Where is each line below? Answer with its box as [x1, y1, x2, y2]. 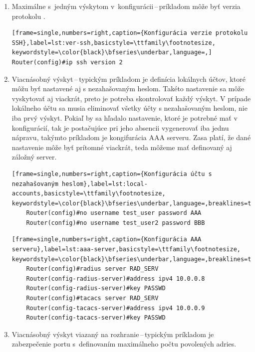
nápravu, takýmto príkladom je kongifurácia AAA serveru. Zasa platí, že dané [11, 132, 251, 143]
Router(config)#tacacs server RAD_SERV [26, 295, 159, 302]
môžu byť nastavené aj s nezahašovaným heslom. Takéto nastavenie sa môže [11, 83, 244, 94]
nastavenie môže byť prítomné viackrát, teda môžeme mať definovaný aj [11, 142, 232, 152]
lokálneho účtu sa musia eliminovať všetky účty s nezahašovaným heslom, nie [11, 103, 248, 113]
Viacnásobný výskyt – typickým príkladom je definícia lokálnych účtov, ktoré [11, 73, 246, 84]
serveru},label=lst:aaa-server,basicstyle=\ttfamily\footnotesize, [11, 246, 241, 253]
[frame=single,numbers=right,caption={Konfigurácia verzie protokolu [11, 29, 248, 37]
